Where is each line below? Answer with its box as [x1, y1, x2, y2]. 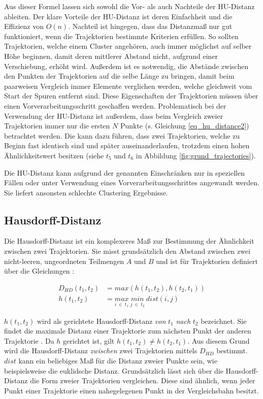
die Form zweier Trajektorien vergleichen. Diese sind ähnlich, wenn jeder [30, 375, 255, 386]
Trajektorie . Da [4, 335, 54, 346]
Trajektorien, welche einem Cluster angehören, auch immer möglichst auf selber [4, 41, 252, 51]
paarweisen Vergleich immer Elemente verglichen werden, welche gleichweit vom [4, 80, 252, 91]
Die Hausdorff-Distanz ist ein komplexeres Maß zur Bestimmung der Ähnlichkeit [4, 236, 254, 246]
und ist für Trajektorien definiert [156, 255, 258, 266]
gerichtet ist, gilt [63, 335, 115, 346]
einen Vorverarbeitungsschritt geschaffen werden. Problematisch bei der [4, 100, 226, 111]
